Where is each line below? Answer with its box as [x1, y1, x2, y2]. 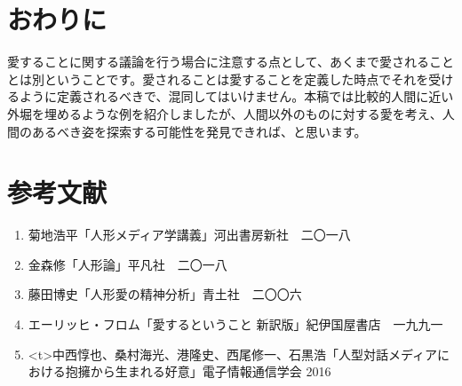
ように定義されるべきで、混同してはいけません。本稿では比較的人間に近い [19, 87, 454, 106]
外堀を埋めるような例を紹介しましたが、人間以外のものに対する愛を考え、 [7, 104, 442, 122]
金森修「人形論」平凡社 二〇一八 [28, 255, 227, 273]
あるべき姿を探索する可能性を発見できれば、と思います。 [31, 122, 367, 140]
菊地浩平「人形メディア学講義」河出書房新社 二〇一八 [28, 225, 351, 244]
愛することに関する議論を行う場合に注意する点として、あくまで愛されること [7, 52, 454, 71]
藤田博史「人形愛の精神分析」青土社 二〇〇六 [28, 285, 302, 303]
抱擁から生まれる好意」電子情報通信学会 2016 [65, 362, 331, 381]
